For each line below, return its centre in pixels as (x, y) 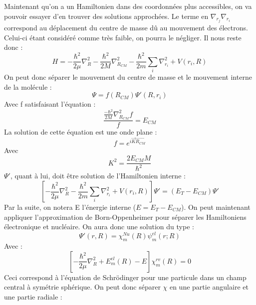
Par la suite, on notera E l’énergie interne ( (70, 207)
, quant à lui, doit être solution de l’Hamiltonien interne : (98, 176)
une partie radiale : (33, 296)
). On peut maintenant (216, 207)
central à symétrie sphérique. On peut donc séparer (82, 287)
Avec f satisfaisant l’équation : (50, 104)
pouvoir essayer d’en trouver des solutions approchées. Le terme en (106, 16)
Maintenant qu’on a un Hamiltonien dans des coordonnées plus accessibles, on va (128, 6)
